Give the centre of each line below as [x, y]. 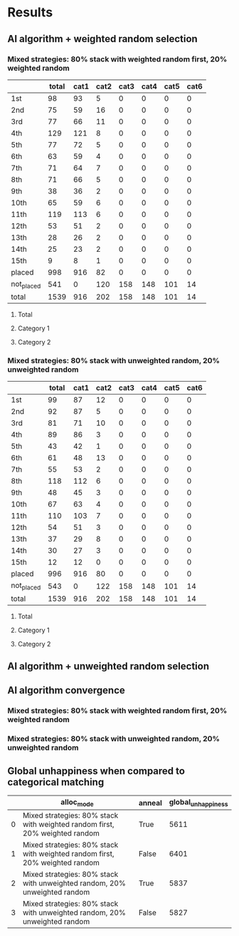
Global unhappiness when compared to [96, 771]
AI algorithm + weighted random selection [102, 39]
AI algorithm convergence [67, 690]
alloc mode [77, 803]
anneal [150, 803]
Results [30, 12]
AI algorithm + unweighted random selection [108, 666]
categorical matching [56, 782]
